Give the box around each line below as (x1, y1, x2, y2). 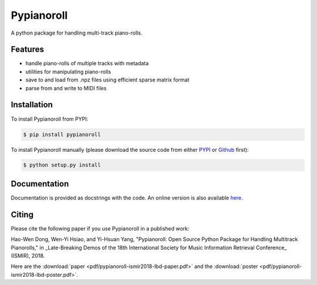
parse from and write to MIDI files (25, 84, 107, 91)
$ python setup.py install (23, 162, 101, 168)
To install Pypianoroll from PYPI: (11, 115, 88, 123)
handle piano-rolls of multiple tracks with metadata (25, 60, 149, 67)
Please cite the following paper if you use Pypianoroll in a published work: (11, 225, 190, 232)
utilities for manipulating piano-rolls (25, 68, 112, 75)
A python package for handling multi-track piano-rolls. (11, 29, 143, 36)
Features (11, 45, 44, 55)
